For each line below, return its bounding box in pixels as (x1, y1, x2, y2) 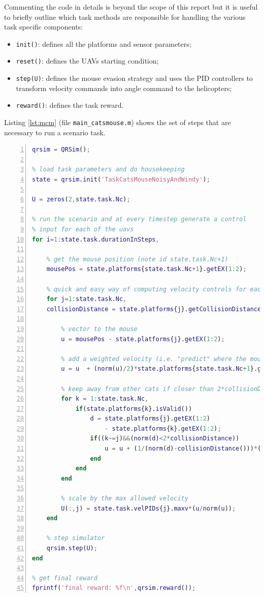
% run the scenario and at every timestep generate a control (32, 216, 247, 223)
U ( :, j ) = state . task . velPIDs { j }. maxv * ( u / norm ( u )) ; (61, 504, 236, 512)
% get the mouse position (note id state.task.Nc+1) (46, 255, 228, 263)
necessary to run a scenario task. (4, 127, 106, 137)
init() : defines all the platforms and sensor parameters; (16, 38, 191, 49)
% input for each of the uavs (32, 226, 134, 233)
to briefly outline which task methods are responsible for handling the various (4, 11, 246, 22)
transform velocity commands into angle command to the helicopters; (16, 82, 232, 93)
